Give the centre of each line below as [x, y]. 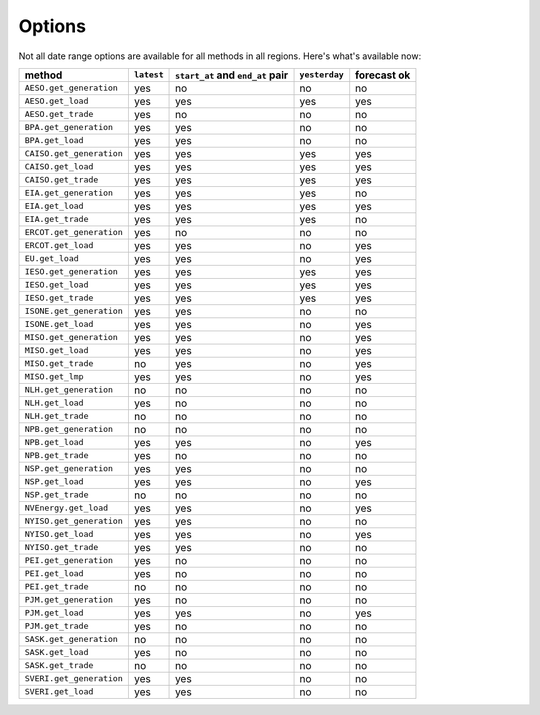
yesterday [321, 75]
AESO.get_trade [59, 114]
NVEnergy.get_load [66, 508]
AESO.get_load [56, 101]
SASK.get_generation [71, 639]
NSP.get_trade [56, 495]
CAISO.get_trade [61, 180]
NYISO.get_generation [74, 521]
